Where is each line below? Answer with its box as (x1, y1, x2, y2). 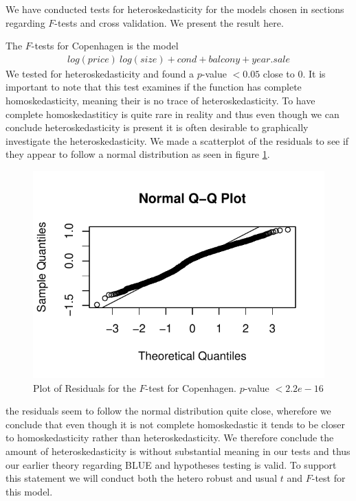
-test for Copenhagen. (145, 380, 236, 395)
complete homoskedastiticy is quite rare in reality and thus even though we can (5, 106, 340, 121)
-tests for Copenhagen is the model (31, 38, 179, 53)
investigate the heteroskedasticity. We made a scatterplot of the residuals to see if (5, 133, 349, 148)
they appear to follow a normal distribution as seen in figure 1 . (5, 147, 270, 161)
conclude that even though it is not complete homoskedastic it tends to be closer (5, 417, 345, 431)
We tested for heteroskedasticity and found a (5, 66, 194, 80)
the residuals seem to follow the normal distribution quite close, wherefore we (5, 404, 331, 418)
